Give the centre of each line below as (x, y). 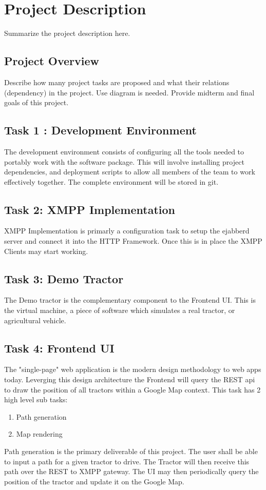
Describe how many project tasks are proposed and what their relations (117, 82)
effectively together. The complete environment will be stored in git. (111, 181)
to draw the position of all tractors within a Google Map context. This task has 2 (132, 389)
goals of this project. (36, 102)
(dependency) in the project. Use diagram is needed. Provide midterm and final (129, 92)
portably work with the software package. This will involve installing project (124, 161)
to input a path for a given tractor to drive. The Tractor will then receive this (127, 461)
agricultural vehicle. (35, 320)
